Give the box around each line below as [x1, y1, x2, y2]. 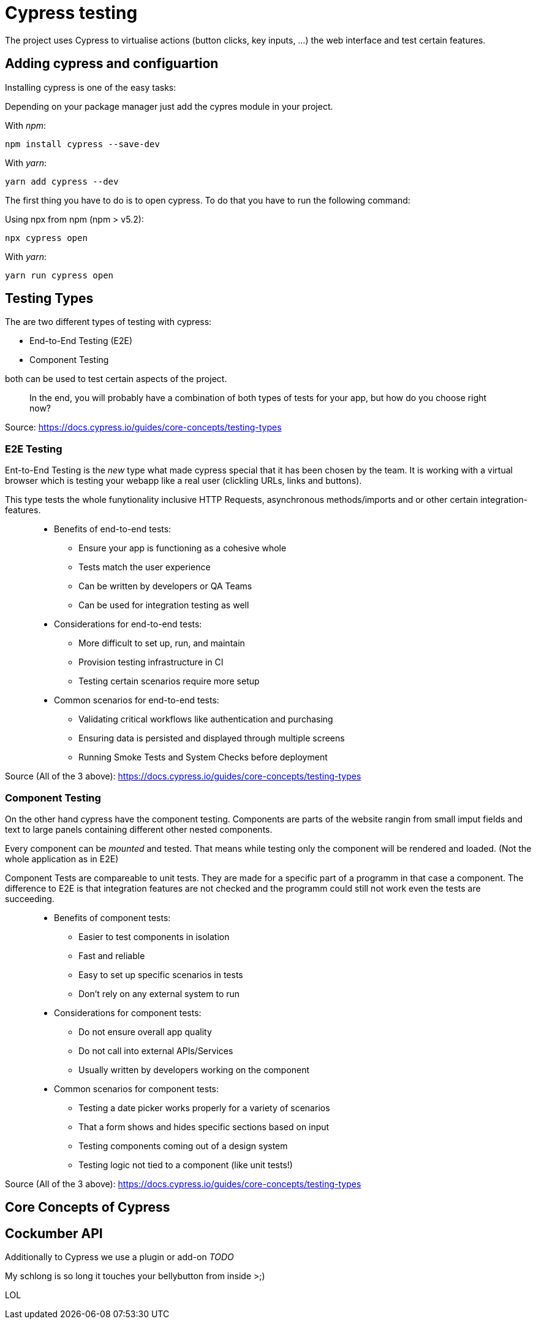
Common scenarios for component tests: [54, 1083, 219, 1094]
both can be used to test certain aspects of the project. [5, 373, 227, 385]
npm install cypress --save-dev [5, 139, 160, 149]
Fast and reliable [78, 950, 145, 961]
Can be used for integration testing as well [78, 600, 249, 611]
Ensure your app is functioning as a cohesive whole [78, 543, 287, 554]
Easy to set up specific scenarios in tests [78, 969, 243, 980]
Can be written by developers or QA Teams [78, 581, 252, 592]
